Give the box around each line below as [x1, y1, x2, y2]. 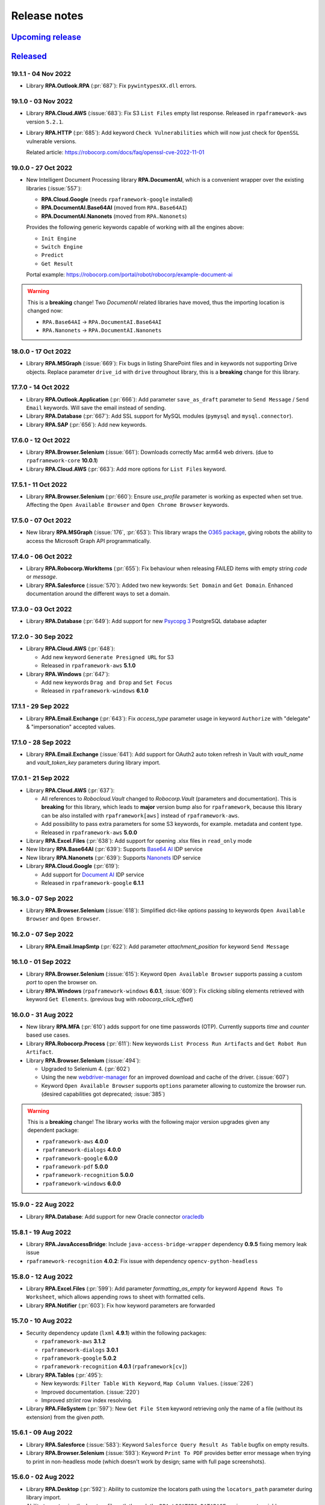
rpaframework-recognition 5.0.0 [42, 1171, 134, 1179]
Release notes [11, 9, 84, 22]
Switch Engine [41, 243, 83, 250]
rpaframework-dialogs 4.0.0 [42, 1146, 122, 1153]
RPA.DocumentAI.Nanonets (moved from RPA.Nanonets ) [41, 213, 187, 220]
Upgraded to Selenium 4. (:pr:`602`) [41, 1065, 131, 1072]
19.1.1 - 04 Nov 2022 [11, 69, 72, 78]
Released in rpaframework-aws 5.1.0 [41, 662, 136, 669]
